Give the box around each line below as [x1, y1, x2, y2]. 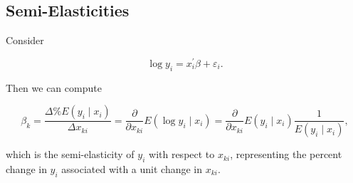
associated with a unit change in [61, 161, 203, 176]
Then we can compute [6, 80, 102, 95]
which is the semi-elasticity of [6, 147, 135, 162]
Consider [6, 33, 44, 48]
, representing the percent [230, 147, 342, 162]
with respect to [149, 147, 215, 162]
